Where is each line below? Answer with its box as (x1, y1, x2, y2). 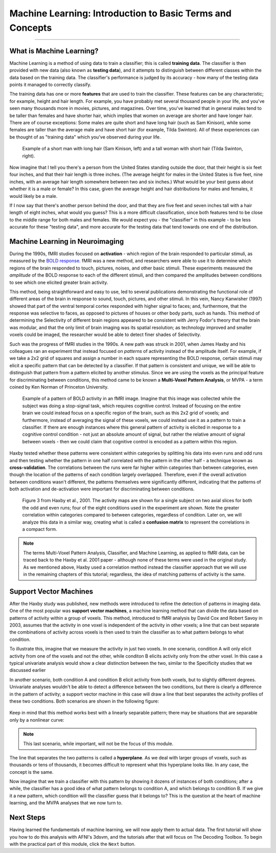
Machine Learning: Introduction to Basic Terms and (9, 8, 232, 19)
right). (22, 152, 35, 159)
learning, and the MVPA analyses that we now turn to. (9, 800, 123, 806)
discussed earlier (9, 667, 46, 674)
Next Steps (9, 813, 45, 822)
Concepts (9, 22, 52, 33)
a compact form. (22, 526, 57, 532)
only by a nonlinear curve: (9, 716, 64, 723)
